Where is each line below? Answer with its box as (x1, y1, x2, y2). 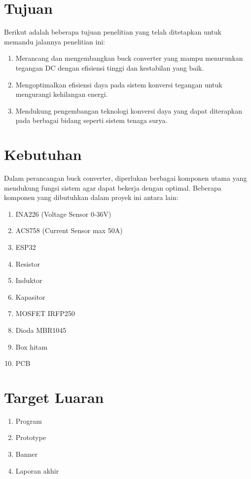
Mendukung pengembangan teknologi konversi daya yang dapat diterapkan (15, 105, 242, 116)
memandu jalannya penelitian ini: (4, 36, 105, 46)
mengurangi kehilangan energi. (15, 89, 108, 99)
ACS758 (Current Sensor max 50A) (15, 225, 123, 236)
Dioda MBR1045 (15, 324, 67, 335)
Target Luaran (4, 387, 104, 407)
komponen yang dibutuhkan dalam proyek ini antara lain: (4, 192, 179, 202)
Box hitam (15, 341, 48, 352)
